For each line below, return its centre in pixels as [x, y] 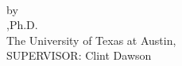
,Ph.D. [22, 25]
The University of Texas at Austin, [91, 40]
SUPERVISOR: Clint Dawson [79, 55]
